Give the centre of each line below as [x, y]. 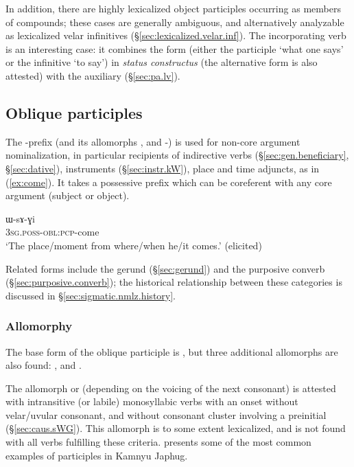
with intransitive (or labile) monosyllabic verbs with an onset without [152, 401]
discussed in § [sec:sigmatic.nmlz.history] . [91, 295]
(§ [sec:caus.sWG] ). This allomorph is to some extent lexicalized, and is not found [176, 428]
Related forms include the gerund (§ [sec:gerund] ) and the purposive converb [165, 268]
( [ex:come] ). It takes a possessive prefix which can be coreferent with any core [169, 182]
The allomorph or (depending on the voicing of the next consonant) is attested [171, 388]
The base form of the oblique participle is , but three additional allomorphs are [172, 351]
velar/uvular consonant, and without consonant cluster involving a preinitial [166, 414]
